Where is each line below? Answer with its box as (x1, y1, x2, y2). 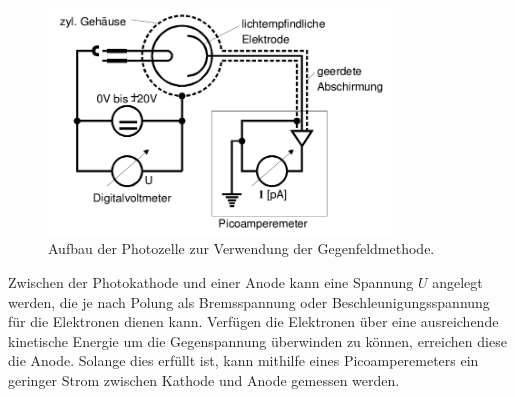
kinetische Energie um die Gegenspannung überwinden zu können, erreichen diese (8, 330, 507, 351)
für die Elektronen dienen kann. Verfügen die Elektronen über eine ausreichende (8, 311, 499, 332)
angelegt (432, 271, 483, 292)
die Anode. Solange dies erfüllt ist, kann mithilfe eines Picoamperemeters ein (8, 350, 479, 371)
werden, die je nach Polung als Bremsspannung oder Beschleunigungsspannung (8, 291, 490, 312)
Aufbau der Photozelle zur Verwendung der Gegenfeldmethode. (48, 238, 435, 259)
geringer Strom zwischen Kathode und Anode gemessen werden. (8, 369, 400, 390)
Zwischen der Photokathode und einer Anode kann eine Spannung (8, 271, 414, 292)
